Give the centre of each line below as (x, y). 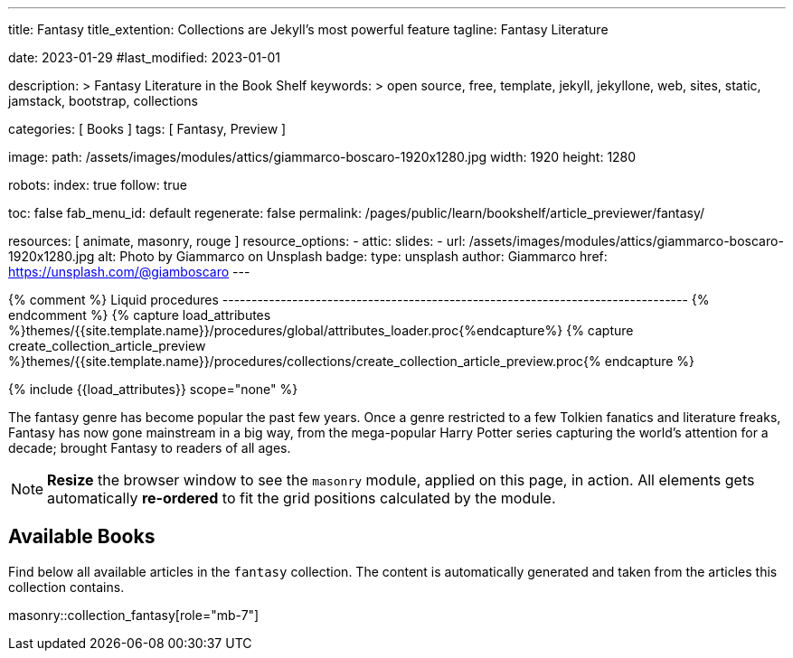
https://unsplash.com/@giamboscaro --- (129, 272)
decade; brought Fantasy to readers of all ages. (150, 448)
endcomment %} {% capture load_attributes (140, 315)
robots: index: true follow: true (98, 185)
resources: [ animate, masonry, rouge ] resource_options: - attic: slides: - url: (237, 241)
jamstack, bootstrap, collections (103, 101)
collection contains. (66, 587)
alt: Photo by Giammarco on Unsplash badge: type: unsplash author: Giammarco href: (353, 256)
